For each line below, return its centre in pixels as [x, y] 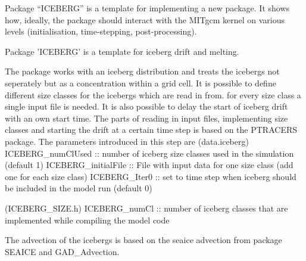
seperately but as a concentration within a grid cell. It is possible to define [140, 83]
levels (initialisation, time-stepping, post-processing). [101, 31]
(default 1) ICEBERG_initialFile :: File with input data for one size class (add [149, 165]
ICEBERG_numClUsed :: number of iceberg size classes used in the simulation [149, 153]
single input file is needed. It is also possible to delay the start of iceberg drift [146, 106]
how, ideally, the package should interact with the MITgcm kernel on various [145, 19]
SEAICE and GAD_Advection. [62, 251]
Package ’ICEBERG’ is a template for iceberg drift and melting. [122, 51]
